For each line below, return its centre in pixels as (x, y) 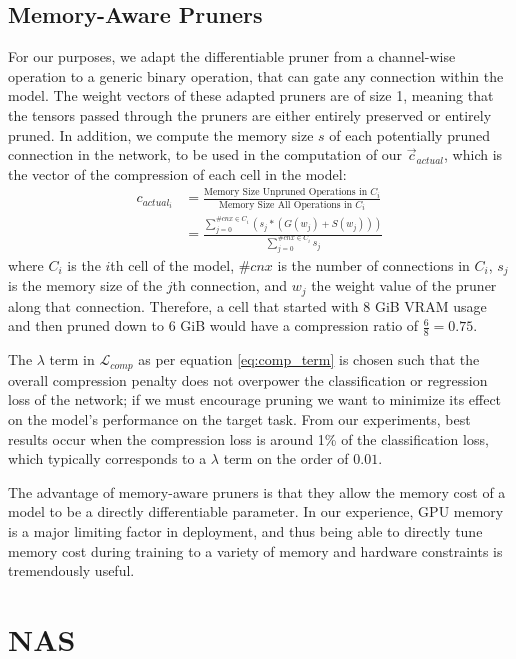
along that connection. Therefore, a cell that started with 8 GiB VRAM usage (247, 305)
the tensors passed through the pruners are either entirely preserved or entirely (250, 114)
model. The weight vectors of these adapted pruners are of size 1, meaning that (251, 95)
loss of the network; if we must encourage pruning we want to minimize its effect (255, 399)
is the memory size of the (85, 285)
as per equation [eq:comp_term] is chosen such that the (309, 359)
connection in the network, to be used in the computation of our (205, 154)
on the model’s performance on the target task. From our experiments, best (239, 418)
